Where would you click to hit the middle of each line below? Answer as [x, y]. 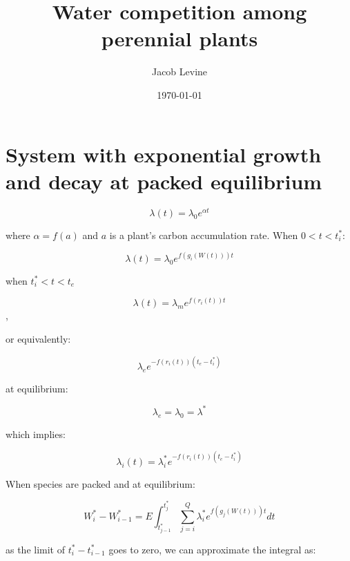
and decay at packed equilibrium [164, 181]
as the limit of [36, 549]
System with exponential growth [164, 154]
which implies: [36, 434]
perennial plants [179, 38]
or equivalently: [38, 339]
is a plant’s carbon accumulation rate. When [204, 235]
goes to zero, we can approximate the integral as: [212, 549]
